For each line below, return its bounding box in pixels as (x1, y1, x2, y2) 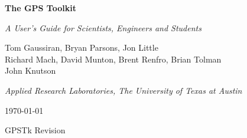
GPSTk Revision (5, 124, 66, 136)
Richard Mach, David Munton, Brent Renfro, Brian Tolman (5, 52, 222, 65)
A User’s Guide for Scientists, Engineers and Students (5, 21, 201, 34)
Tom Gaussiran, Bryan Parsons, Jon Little (5, 41, 158, 54)
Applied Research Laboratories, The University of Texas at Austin (5, 84, 242, 96)
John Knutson (5, 64, 56, 77)
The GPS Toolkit (5, 2, 76, 14)
